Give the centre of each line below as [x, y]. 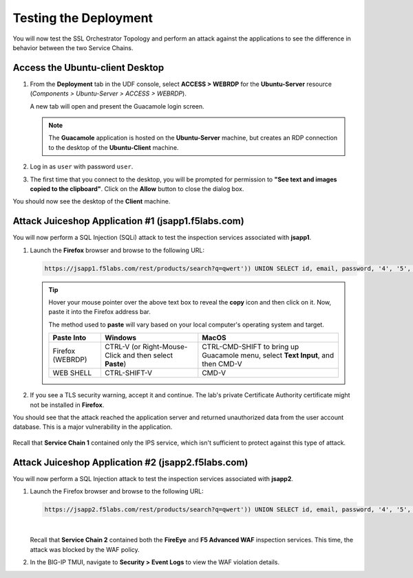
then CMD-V [222, 364]
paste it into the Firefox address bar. [100, 312]
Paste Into [70, 338]
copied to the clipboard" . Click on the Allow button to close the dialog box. [137, 188]
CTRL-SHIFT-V [128, 373]
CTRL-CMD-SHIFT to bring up [251, 347]
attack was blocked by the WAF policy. [85, 549]
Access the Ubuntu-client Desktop [88, 68]
